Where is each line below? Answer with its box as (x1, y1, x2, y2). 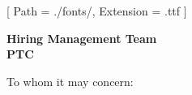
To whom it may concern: (6, 72, 134, 89)
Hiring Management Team (6, 29, 157, 46)
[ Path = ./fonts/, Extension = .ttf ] (6, 2, 187, 19)
